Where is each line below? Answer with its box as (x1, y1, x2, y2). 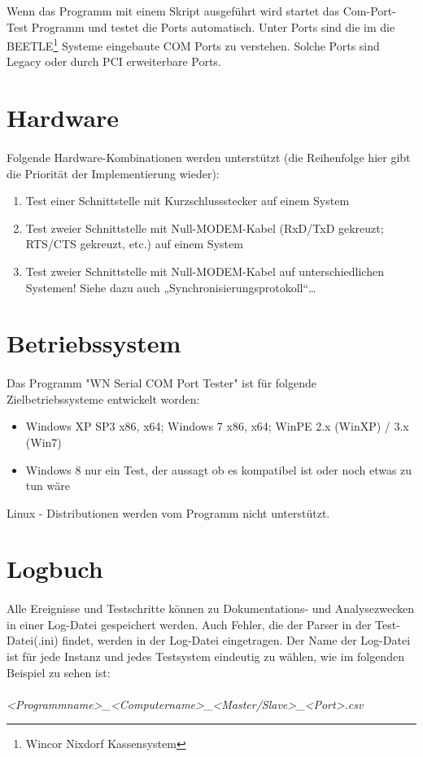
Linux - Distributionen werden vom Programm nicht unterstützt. (7, 504, 330, 521)
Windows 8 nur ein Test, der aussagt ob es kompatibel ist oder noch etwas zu (25, 461, 412, 478)
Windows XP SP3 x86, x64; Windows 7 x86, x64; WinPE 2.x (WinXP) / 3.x (25, 418, 409, 435)
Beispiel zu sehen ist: (7, 663, 111, 680)
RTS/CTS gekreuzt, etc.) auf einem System (25, 235, 243, 252)
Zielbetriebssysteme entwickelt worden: (7, 390, 200, 407)
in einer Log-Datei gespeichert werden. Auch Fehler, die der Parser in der (7, 615, 372, 632)
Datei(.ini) (7, 632, 59, 649)
